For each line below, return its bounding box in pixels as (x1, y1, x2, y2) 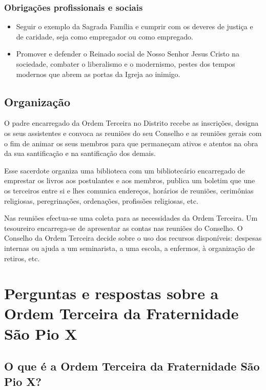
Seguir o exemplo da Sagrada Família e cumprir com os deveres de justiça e (16, 21, 253, 32)
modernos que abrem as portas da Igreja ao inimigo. (16, 68, 180, 79)
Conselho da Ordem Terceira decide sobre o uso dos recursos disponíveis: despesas (4, 232, 262, 243)
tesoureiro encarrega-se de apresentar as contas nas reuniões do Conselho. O (4, 222, 243, 233)
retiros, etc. (4, 252, 40, 263)
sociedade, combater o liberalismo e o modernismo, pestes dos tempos (16, 59, 235, 69)
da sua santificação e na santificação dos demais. (4, 148, 156, 159)
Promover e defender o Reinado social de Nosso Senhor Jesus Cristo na (16, 48, 239, 59)
